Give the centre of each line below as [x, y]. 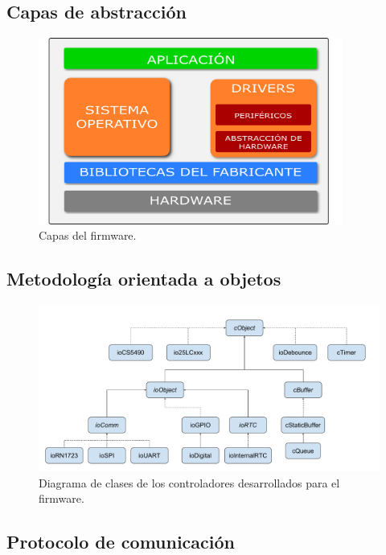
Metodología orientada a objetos [144, 279]
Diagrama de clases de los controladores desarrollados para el [189, 482]
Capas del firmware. [88, 235]
